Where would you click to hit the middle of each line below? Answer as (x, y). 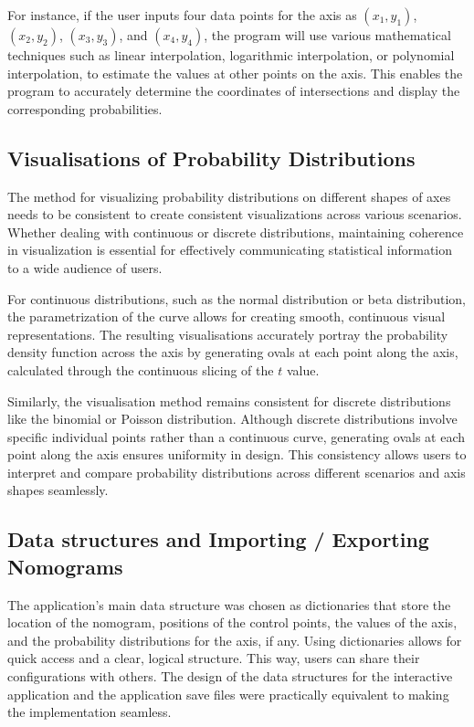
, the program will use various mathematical (327, 35)
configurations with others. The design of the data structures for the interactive (230, 676)
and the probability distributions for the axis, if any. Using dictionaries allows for (235, 640)
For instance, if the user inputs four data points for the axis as (182, 15)
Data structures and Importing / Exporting (218, 539)
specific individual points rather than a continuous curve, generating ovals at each (236, 436)
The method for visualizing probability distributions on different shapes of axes (229, 196)
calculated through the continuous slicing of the (141, 369)
